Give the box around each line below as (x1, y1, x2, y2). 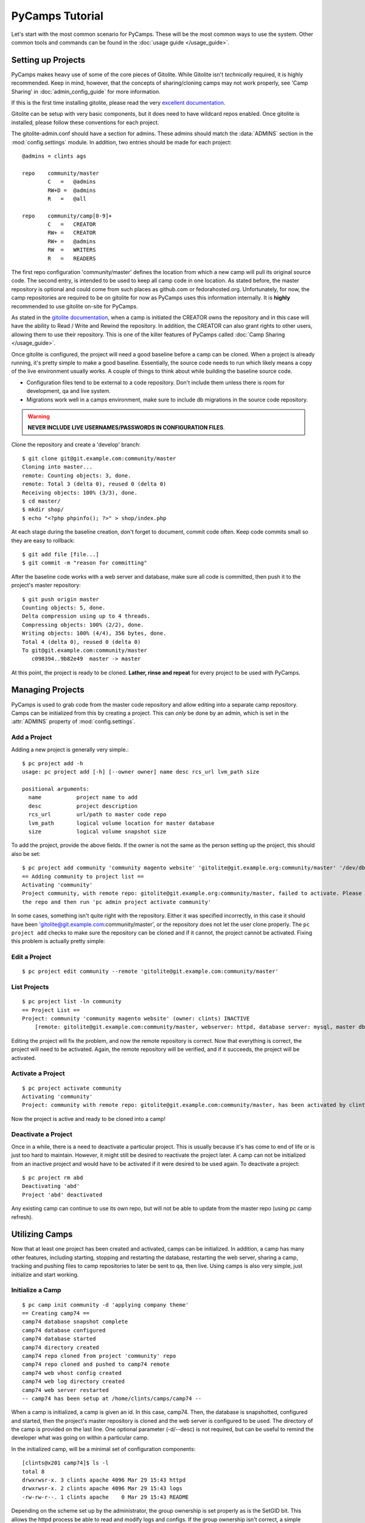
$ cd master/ (22, 498, 61, 505)
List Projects (11, 983, 49, 991)
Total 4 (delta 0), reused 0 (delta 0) (22, 638, 141, 645)
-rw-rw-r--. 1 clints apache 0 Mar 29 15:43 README (22, 1493, 189, 1500)
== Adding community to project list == (22, 873, 144, 880)
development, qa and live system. (26, 387, 111, 395)
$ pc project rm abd (22, 1175, 83, 1181)
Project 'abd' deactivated (22, 1191, 103, 1198)
